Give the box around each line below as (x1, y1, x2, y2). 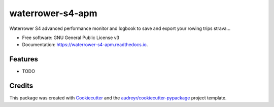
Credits (9, 82, 33, 90)
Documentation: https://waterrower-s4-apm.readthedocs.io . (22, 42, 148, 48)
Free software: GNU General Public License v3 (22, 34, 120, 41)
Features (9, 55, 38, 63)
